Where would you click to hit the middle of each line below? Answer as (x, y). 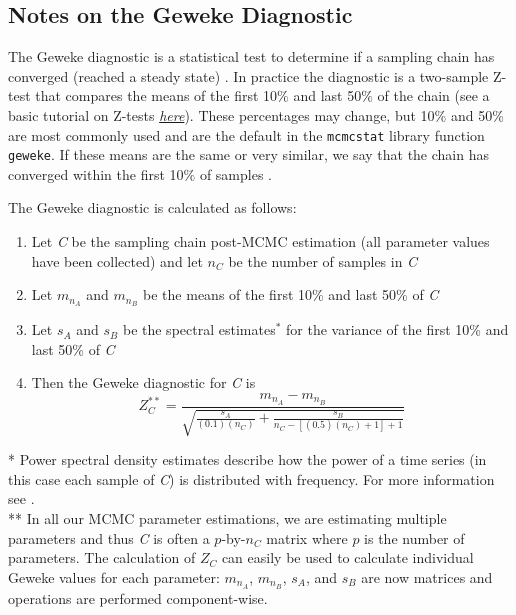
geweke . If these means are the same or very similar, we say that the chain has (248, 154)
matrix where (307, 537)
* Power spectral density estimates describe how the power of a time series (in (247, 459)
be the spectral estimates (199, 329)
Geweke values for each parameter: (114, 576)
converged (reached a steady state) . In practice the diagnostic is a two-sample (248, 75)
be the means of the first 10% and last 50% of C (291, 294)
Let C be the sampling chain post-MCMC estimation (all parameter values (260, 241)
